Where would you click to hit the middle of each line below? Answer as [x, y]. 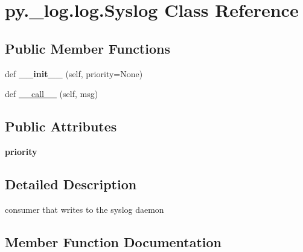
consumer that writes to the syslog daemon [85, 209]
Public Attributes [61, 126]
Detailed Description [71, 184]
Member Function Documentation [113, 241]
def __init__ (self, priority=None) [74, 73]
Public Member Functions [88, 48]
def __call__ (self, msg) [52, 94]
